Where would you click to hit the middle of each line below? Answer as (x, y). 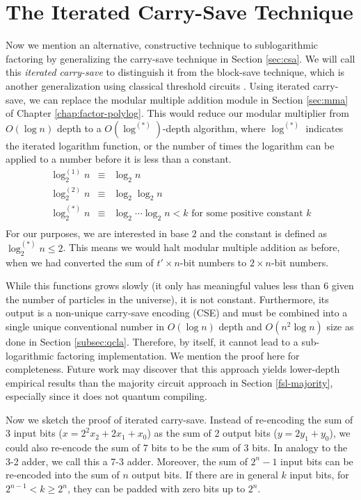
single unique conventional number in (85, 326)
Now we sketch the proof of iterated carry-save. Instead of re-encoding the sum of (179, 419)
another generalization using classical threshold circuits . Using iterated (158, 85)
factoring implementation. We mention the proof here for (178, 355)
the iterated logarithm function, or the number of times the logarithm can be (170, 145)
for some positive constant (247, 213)
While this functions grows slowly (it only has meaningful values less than (163, 285)
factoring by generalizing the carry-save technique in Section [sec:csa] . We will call (180, 58)
